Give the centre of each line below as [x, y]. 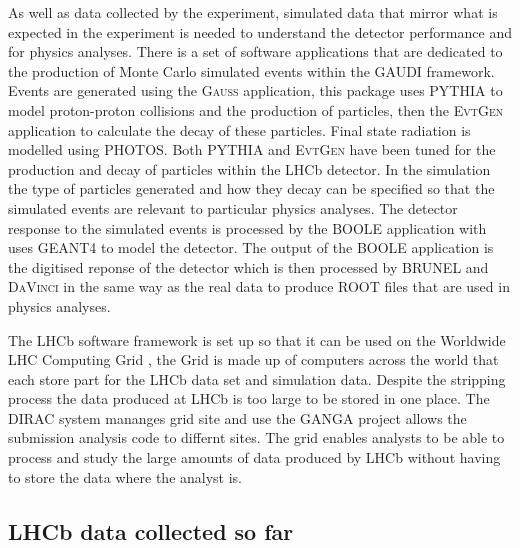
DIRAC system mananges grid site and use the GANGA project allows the [237, 417]
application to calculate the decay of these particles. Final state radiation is [239, 129]
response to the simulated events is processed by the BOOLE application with [247, 227]
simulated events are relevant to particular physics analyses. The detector [233, 207]
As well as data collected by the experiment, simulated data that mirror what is [253, 12]
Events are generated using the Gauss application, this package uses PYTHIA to [255, 90]
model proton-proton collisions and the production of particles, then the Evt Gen [256, 109]
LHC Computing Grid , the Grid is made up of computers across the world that [253, 359]
